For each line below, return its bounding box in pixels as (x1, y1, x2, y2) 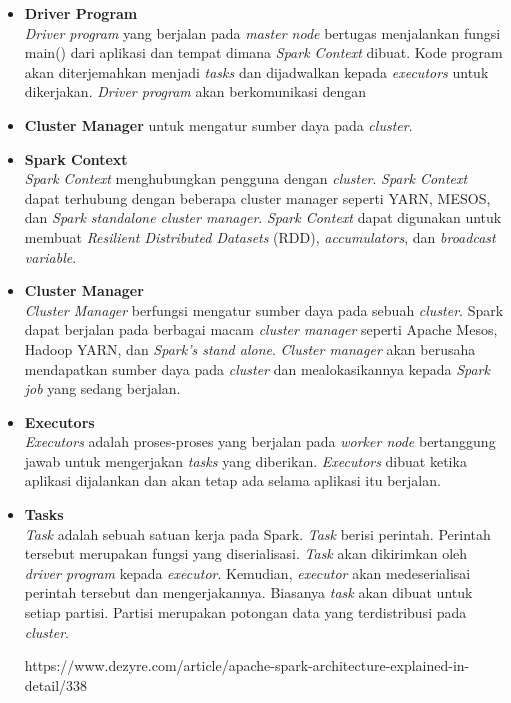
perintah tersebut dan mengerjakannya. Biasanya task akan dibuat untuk (24, 582, 473, 603)
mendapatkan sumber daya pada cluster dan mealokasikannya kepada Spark (24, 358, 490, 379)
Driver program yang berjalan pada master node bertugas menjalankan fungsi (24, 22, 501, 43)
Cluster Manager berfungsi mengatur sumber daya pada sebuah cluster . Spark (24, 299, 504, 320)
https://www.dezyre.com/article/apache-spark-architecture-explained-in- (24, 655, 470, 676)
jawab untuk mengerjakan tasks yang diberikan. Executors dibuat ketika (24, 450, 467, 471)
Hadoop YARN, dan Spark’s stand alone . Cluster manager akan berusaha (24, 338, 476, 359)
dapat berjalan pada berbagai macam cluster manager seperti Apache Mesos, (24, 319, 498, 340)
